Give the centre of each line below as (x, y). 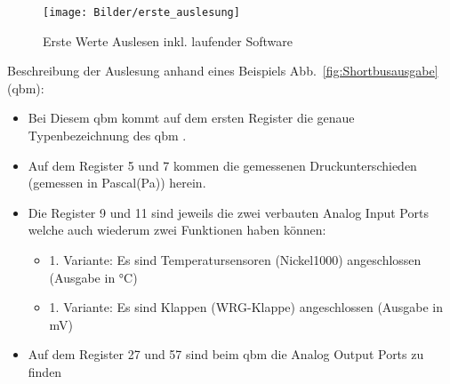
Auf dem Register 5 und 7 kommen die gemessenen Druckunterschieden (222, 165)
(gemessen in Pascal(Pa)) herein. (117, 183)
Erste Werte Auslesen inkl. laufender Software (168, 40)
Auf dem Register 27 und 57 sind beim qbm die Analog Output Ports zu (226, 354)
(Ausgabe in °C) (93, 277)
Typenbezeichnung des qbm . (107, 136)
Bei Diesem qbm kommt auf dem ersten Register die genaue (191, 118)
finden (45, 371)
